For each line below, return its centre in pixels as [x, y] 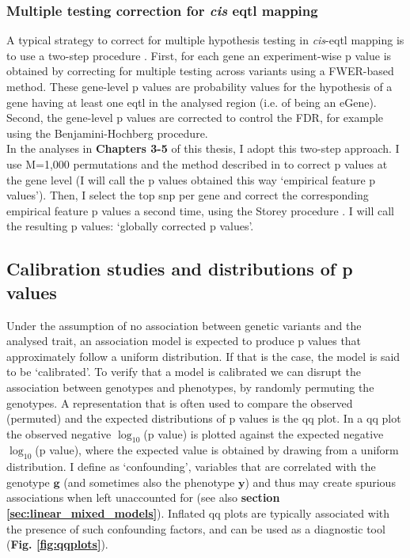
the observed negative [59, 433]
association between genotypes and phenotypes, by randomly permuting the [190, 387]
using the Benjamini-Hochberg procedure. [107, 133]
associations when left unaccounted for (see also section [143, 497]
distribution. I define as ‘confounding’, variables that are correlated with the [191, 467]
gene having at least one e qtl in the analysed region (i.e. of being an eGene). [192, 102]
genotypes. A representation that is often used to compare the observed [180, 402]
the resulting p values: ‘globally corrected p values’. [130, 226]
